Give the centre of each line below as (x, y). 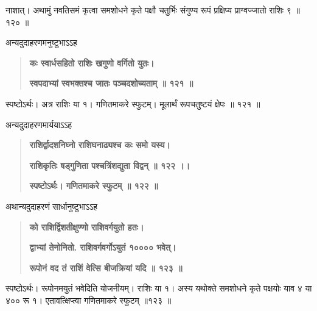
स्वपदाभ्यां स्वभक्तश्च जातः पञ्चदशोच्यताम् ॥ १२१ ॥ (111, 83)
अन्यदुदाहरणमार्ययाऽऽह (39, 124)
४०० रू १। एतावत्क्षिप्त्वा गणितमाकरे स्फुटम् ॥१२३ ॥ (89, 300)
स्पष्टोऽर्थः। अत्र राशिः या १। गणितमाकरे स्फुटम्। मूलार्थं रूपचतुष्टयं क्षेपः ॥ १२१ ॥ (133, 103)
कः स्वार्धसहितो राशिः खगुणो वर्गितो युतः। (92, 63)
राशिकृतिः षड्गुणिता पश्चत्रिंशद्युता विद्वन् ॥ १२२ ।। (110, 165)
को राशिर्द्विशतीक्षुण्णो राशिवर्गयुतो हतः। (87, 227)
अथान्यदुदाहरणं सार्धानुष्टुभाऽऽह (52, 206)
